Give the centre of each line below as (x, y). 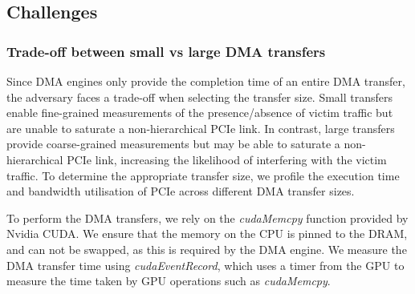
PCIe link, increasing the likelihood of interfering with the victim (227, 159)
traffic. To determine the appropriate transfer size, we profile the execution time (203, 175)
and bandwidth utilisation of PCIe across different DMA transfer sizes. (181, 191)
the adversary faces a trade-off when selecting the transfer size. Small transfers (200, 97)
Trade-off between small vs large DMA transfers (166, 51)
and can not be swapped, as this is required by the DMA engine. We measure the (207, 249)
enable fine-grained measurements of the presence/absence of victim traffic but (200, 113)
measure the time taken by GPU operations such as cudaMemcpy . (169, 281)
